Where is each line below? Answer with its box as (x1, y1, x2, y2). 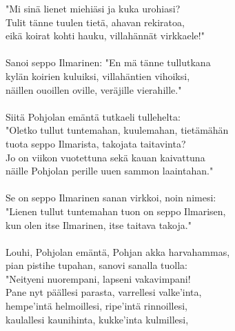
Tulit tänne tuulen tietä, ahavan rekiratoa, (6, 14, 185, 29)
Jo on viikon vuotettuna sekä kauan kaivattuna (6, 150, 205, 164)
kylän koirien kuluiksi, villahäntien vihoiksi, (6, 68, 190, 83)
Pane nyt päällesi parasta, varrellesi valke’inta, (6, 285, 202, 299)
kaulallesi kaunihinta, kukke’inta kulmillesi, (6, 312, 189, 326)
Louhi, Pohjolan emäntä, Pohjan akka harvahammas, (6, 244, 230, 259)
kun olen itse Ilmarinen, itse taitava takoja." (6, 217, 192, 232)
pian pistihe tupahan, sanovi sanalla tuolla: (6, 258, 187, 272)
